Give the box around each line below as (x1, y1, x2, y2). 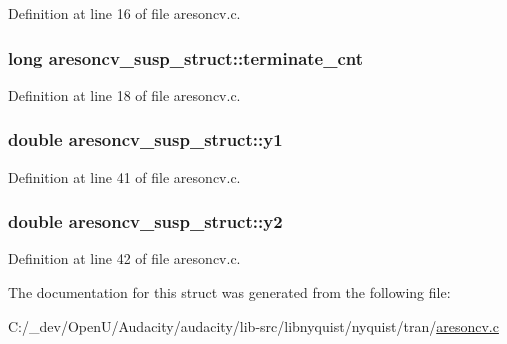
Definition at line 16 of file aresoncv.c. (8, 3, 241, 23)
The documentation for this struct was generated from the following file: (8, 282, 451, 303)
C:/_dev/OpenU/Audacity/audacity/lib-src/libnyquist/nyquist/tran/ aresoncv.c (8, 315, 499, 336)
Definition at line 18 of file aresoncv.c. (8, 84, 241, 105)
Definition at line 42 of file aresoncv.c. (8, 248, 241, 269)
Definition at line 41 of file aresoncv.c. (8, 166, 241, 187)
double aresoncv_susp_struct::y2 (8, 209, 283, 234)
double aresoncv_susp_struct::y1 (8, 127, 283, 152)
